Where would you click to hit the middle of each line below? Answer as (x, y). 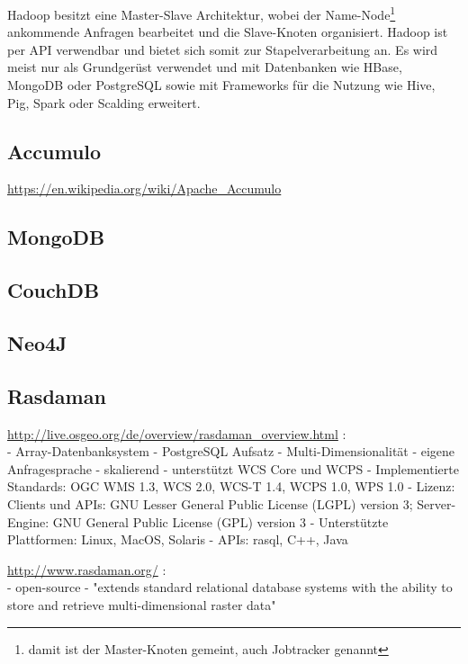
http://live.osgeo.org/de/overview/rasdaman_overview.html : (177, 433)
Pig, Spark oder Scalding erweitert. (104, 102)
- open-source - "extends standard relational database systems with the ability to (230, 587)
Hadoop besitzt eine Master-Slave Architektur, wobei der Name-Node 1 (202, 13)
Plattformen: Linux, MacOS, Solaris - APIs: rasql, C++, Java (178, 539)
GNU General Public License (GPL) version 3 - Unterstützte (220, 521)
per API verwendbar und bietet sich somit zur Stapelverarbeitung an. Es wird (223, 49)
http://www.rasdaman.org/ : (87, 569)
